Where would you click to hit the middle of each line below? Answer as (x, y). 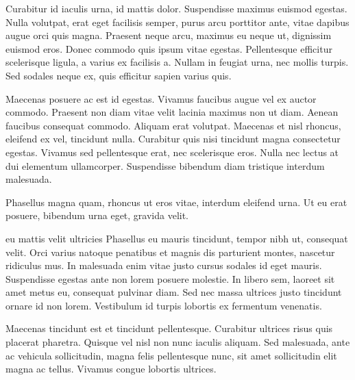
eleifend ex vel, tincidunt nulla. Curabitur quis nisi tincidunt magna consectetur (173, 139)
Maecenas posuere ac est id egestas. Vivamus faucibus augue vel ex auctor (161, 98)
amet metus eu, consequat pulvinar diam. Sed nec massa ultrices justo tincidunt (174, 292)
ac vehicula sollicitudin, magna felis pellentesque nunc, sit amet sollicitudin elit (171, 355)
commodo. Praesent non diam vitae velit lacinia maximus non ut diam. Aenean (172, 112)
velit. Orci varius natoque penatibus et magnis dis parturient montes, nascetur (170, 252)
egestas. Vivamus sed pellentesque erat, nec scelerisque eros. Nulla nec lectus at (172, 152)
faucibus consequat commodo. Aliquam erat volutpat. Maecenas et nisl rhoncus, (173, 125)
